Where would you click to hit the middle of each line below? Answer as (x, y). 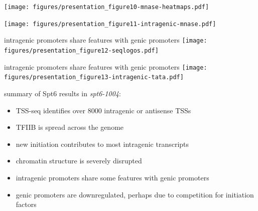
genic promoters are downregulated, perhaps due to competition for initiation (135, 194)
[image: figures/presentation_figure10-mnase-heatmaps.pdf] (107, 7)
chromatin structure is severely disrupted (79, 161)
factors (26, 204)
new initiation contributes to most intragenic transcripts (102, 144)
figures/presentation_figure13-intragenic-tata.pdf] (94, 77)
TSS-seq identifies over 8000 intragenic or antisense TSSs (103, 110)
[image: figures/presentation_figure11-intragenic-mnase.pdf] (110, 24)
